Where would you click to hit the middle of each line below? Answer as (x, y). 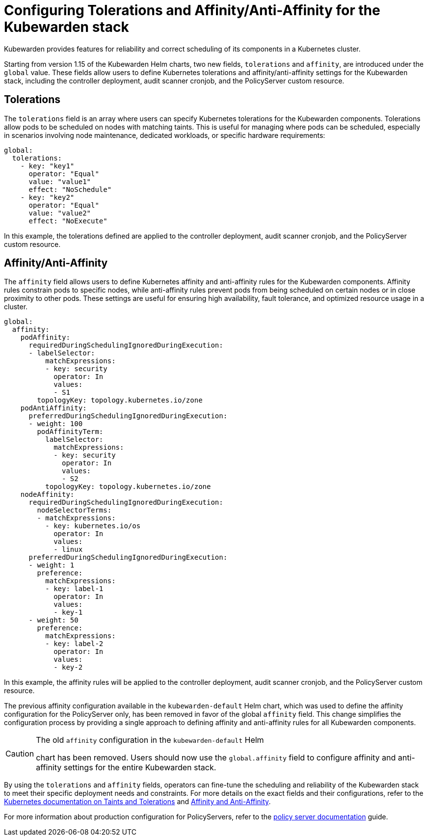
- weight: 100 (56, 424)
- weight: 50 (53, 620)
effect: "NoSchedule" (70, 189)
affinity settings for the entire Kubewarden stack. (126, 768)
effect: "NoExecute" (68, 221)
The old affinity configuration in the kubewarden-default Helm (150, 740)
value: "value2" (60, 213)
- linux (68, 550)
